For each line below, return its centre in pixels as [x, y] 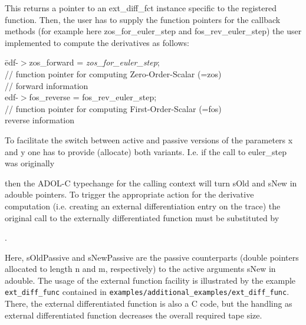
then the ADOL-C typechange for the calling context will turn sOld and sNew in [151, 183]
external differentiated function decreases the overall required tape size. [134, 315]
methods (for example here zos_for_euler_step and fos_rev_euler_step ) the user [153, 31]
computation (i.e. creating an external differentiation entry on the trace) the [143, 206]
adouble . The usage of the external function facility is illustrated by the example [150, 280]
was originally [30, 163]
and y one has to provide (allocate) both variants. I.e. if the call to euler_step [146, 151]
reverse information [40, 120]
